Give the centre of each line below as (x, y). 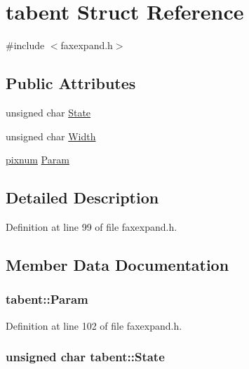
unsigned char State (48, 112)
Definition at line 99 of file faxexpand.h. (92, 226)
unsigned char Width (51, 136)
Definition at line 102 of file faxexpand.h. (94, 325)
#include (25, 45)
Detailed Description (82, 197)
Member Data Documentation (117, 264)
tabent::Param (47, 299)
